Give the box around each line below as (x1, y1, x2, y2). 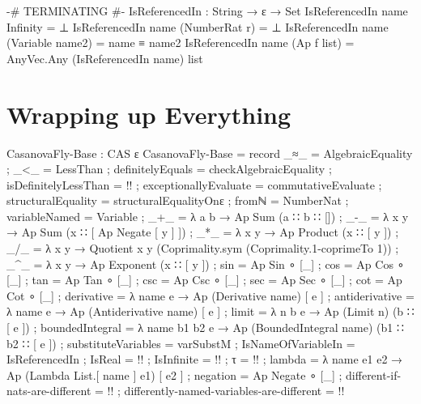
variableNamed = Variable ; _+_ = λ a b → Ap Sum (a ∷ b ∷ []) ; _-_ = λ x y (6, 207, 409, 224)
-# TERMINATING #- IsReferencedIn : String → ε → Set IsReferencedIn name (6, 2, 408, 19)
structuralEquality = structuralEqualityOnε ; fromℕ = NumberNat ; (6, 192, 349, 209)
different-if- (346, 366, 402, 383)
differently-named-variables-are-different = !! (124, 382, 345, 399)
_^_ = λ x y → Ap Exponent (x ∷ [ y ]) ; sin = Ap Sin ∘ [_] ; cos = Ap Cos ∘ (6, 255, 405, 272)
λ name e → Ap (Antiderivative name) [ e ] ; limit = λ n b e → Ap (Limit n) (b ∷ (6, 303, 415, 320)
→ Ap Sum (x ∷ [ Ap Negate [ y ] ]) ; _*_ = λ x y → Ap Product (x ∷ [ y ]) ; (6, 223, 399, 240)
